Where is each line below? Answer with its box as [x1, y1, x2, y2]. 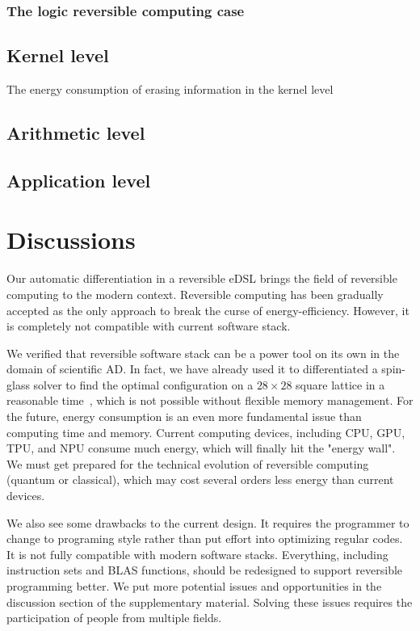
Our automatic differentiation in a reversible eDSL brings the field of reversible [6, 270, 397, 287]
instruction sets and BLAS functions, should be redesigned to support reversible [6, 562, 403, 578]
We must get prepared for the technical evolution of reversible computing [6, 455, 369, 472]
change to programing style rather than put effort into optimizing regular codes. [6, 530, 403, 547]
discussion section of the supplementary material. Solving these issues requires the [6, 593, 413, 610]
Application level [6, 167, 151, 192]
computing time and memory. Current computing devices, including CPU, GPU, [6, 423, 405, 440]
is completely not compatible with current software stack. [6, 318, 291, 334]
